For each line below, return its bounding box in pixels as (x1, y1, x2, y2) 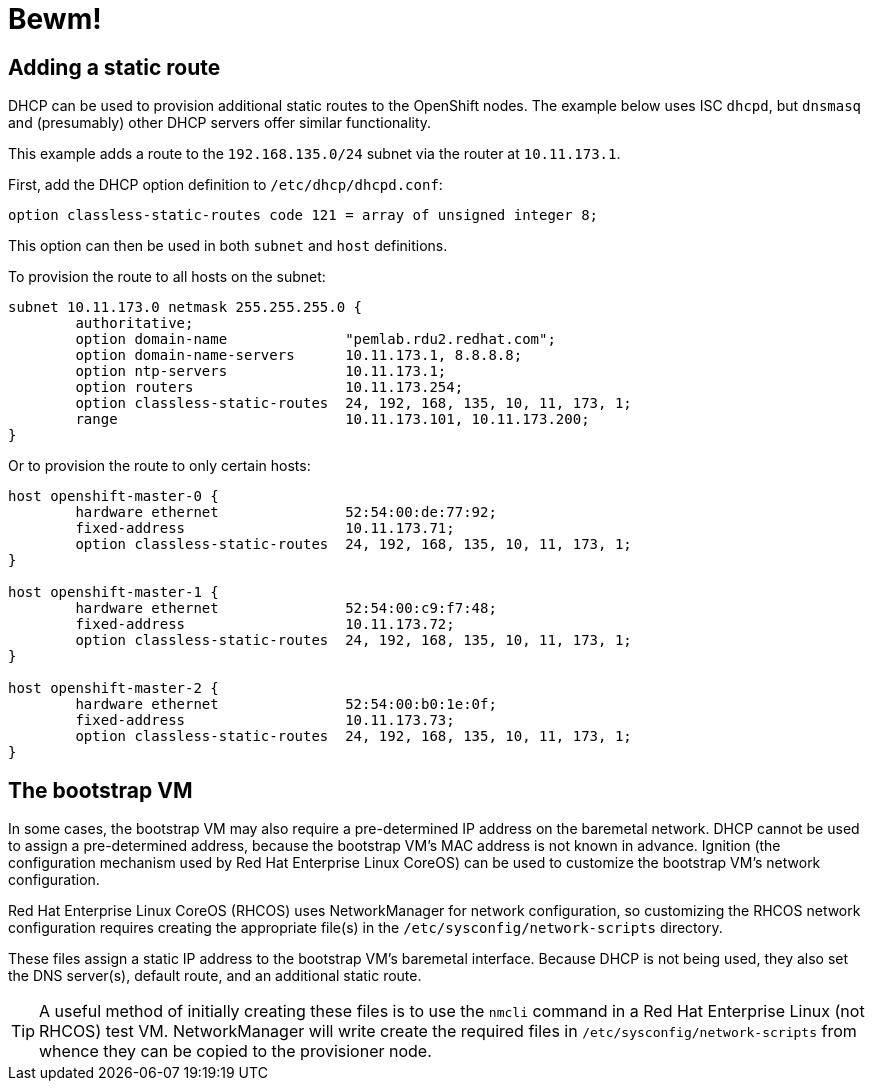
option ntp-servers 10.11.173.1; (75, 363, 447, 380)
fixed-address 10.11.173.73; (75, 712, 455, 729)
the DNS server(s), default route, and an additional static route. (8, 967, 422, 985)
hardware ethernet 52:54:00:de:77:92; (75, 504, 497, 521)
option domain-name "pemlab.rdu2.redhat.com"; (75, 331, 556, 348)
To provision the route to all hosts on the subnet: (8, 268, 326, 286)
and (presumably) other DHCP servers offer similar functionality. (8, 114, 432, 132)
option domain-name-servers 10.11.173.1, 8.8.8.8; (75, 347, 523, 364)
